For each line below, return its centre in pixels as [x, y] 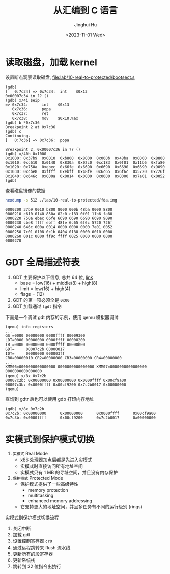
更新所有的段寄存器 [33, 554]
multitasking [41, 495]
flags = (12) [32, 294]
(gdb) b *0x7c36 [22, 123]
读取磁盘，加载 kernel [51, 62]
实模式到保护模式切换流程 [32, 518]
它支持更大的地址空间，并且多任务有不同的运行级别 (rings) [81, 507]
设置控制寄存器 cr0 [32, 541]
